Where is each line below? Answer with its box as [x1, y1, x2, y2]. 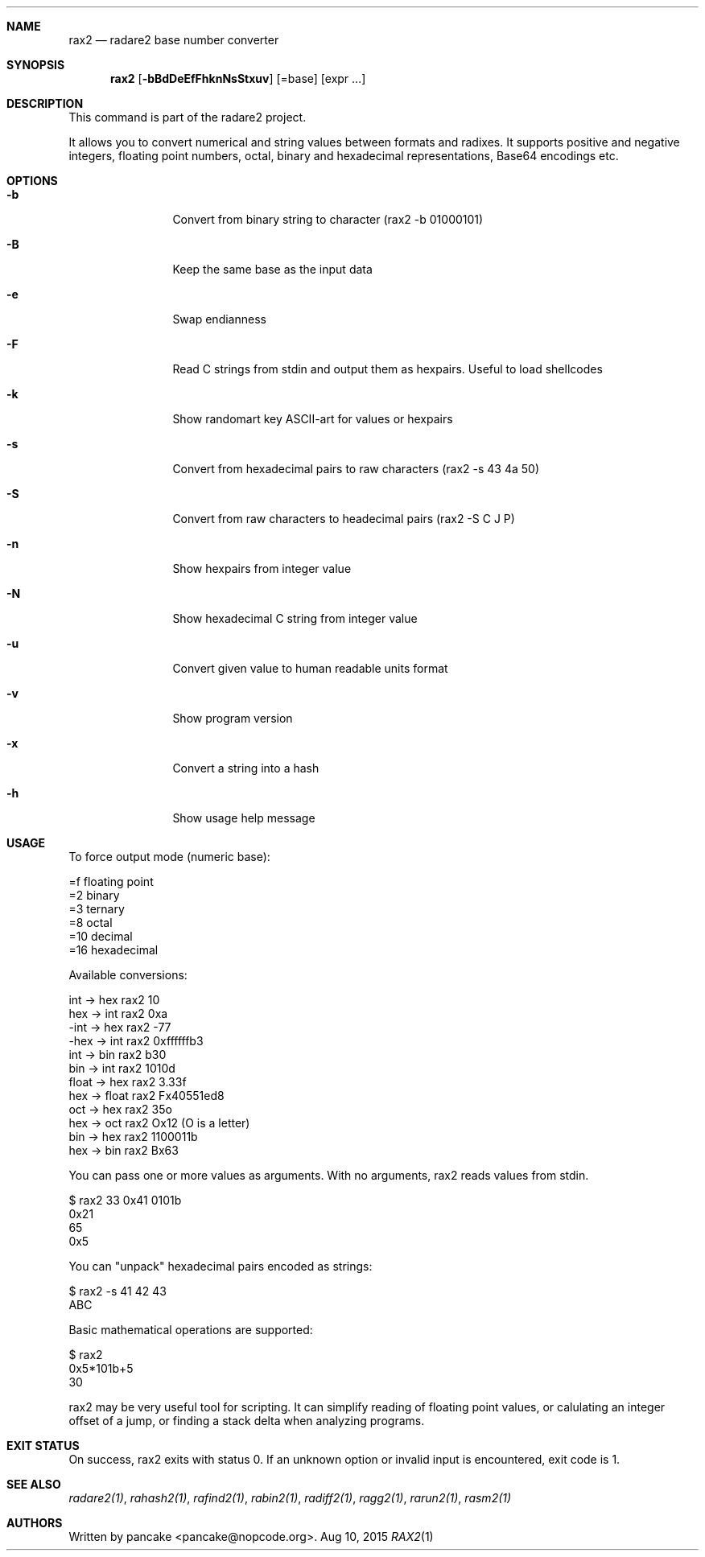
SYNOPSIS [6, 58, 65, 72]
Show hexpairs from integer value [172, 562, 352, 575]
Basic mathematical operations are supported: [68, 1323, 313, 1337]
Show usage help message [172, 811, 315, 825]
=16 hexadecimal [68, 943, 159, 957]
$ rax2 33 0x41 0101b [68, 1193, 182, 1207]
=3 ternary [68, 902, 125, 916]
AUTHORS [6, 1516, 63, 1530]
